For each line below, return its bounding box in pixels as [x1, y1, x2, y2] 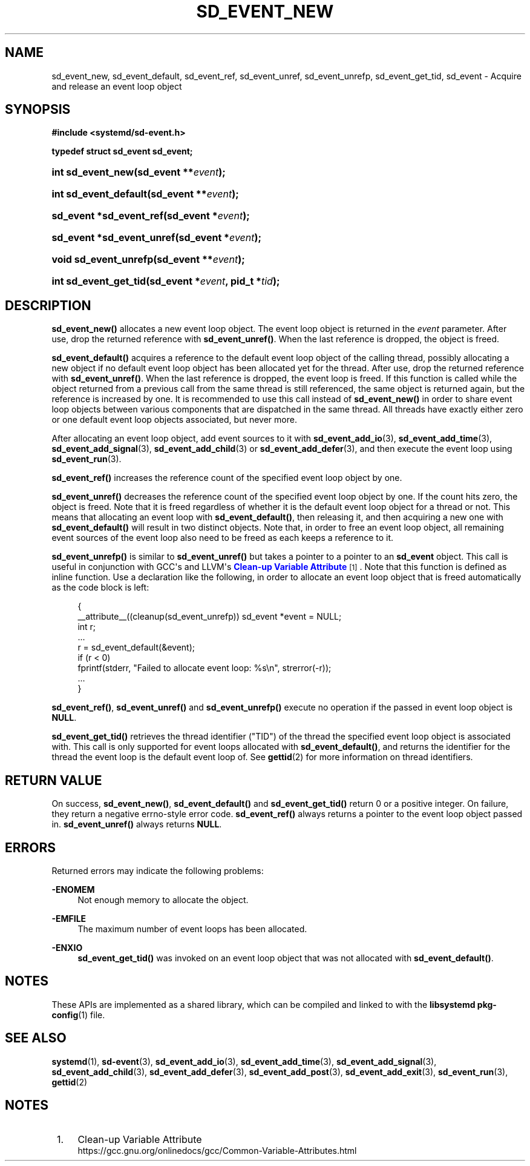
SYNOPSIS [5, 102, 71, 118]
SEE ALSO [5, 1030, 67, 1046]
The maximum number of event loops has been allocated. [77, 923, 307, 934]
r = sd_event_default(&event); [77, 642, 195, 653]
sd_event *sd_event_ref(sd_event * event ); [51, 210, 250, 222]
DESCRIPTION [5, 297, 91, 313]
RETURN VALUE [5, 772, 102, 788]
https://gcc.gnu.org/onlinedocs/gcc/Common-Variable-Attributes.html [77, 1145, 357, 1156]
